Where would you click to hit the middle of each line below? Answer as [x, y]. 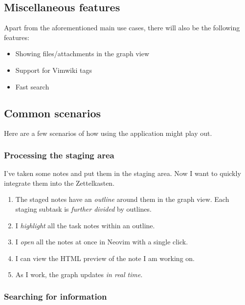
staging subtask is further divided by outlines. [83, 208]
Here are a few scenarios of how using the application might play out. [108, 133]
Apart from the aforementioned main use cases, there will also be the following [122, 28]
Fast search [32, 86]
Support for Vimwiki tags [54, 70]
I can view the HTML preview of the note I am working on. [105, 258]
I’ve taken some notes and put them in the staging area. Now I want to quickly [122, 173]
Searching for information [56, 296]
